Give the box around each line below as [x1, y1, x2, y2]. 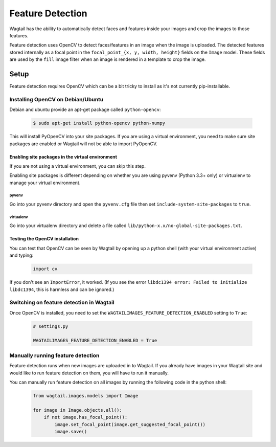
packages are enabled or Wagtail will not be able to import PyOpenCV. [9, 141, 158, 147]
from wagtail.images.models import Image [33, 393, 139, 398]
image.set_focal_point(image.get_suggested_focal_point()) [54, 421, 206, 427]
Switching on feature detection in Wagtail [9, 299, 114, 306]
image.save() [54, 429, 87, 434]
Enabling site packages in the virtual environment [9, 153, 118, 160]
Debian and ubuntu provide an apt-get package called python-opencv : [9, 106, 161, 113]
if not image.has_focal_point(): [43, 414, 128, 420]
